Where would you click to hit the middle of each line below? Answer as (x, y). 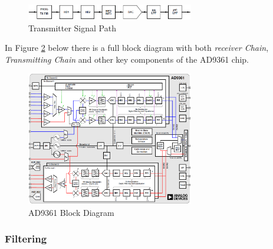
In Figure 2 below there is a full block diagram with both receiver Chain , (137, 48)
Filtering (26, 239)
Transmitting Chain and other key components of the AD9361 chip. (127, 59)
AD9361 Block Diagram (71, 212)
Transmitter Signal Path (72, 28)
